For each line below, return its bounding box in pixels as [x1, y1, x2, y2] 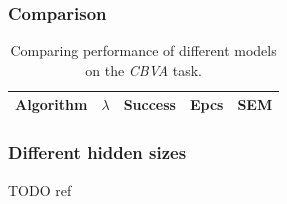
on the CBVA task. [85, 59, 202, 80]
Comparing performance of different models [10, 40, 277, 61]
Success [123, 94, 176, 115]
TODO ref [8, 179, 72, 200]
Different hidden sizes [8, 140, 187, 165]
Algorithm [15, 94, 88, 115]
